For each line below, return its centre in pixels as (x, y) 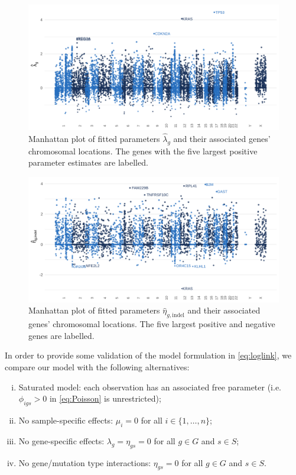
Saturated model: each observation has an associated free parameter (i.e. (150, 387)
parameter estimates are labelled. (88, 162)
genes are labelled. (61, 335)
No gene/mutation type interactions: (85, 462)
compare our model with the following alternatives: (97, 366)
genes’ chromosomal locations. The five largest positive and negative (152, 324)
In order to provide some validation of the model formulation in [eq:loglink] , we (148, 355)
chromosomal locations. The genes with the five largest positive (143, 151)
